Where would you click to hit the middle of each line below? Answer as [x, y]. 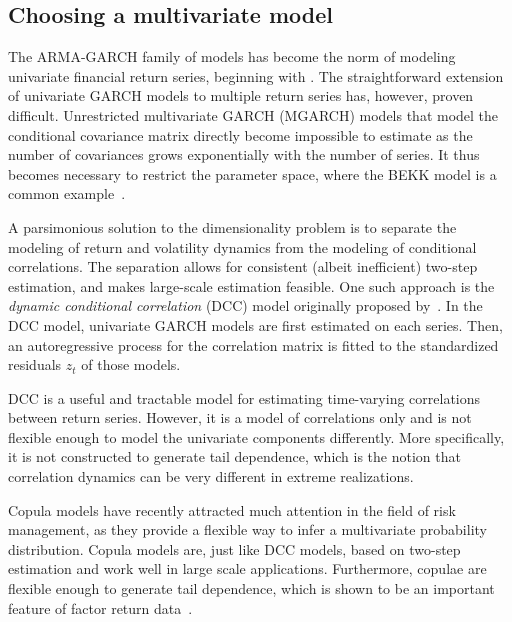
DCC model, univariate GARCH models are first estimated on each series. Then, [255, 324]
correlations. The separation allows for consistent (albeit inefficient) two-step [243, 266]
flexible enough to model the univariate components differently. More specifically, [256, 436]
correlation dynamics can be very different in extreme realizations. [211, 476]
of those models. [131, 364]
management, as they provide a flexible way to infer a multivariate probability [247, 529]
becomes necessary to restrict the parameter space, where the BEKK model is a [252, 173]
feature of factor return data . [100, 607]
